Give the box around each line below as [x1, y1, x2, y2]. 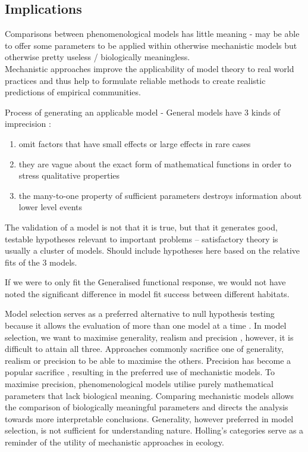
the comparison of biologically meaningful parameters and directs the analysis [5, 401, 288, 413]
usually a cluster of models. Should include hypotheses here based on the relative [5, 244, 300, 257]
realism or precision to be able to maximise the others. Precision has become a [5, 354, 291, 366]
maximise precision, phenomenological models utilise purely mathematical [5, 378, 274, 390]
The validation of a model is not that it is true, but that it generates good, [5, 220, 278, 233]
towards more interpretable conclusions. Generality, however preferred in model [5, 412, 294, 425]
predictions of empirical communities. [5, 86, 141, 98]
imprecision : [5, 117, 51, 130]
